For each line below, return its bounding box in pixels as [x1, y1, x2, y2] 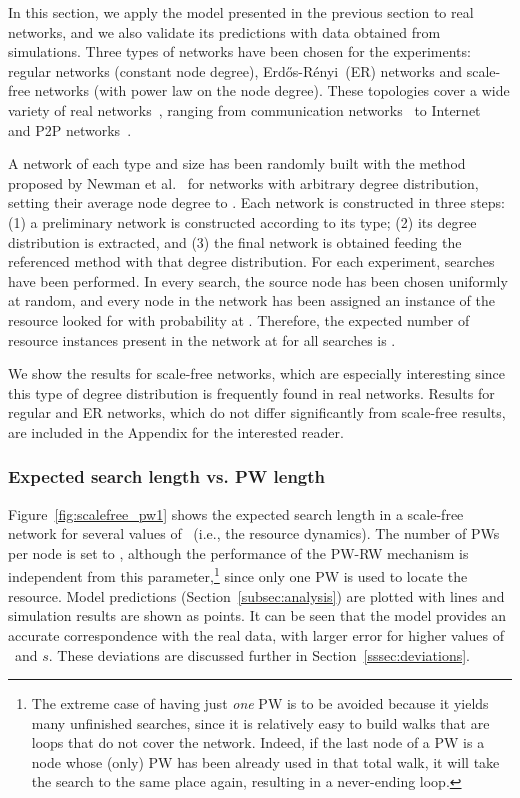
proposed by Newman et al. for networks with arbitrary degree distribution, [8, 172, 479, 193]
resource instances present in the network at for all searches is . [8, 329, 396, 350]
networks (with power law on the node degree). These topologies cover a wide [34, 80, 510, 101]
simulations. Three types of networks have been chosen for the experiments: [8, 41, 471, 62]
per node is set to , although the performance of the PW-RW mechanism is [8, 542, 469, 563]
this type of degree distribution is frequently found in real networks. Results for [8, 382, 495, 403]
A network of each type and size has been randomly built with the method [8, 153, 466, 174]
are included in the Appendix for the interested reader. [8, 421, 344, 442]
